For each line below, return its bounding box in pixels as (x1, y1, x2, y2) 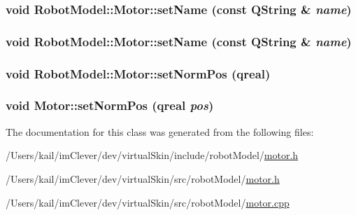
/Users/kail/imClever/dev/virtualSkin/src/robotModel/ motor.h (6, 171, 280, 186)
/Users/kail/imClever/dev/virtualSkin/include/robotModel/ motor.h (6, 148, 299, 162)
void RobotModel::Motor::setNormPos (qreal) (6, 64, 271, 82)
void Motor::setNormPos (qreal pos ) (6, 97, 214, 114)
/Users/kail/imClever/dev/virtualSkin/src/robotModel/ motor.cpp (6, 195, 290, 209)
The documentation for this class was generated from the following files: (6, 124, 314, 139)
